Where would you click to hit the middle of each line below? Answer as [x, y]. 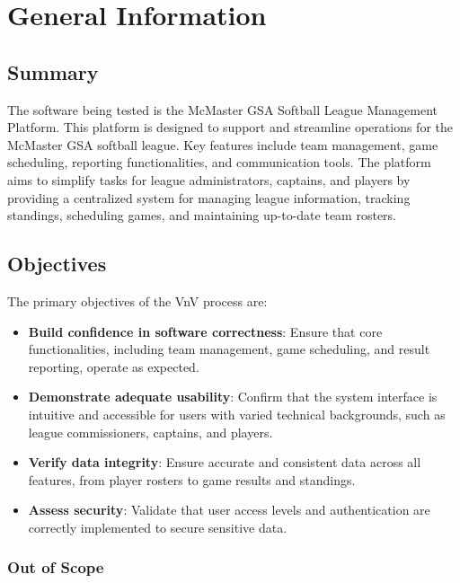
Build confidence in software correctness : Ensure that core [205, 331]
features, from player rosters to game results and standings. [192, 479]
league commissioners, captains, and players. [150, 432]
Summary [53, 71]
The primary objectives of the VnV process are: [137, 300]
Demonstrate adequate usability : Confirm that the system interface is [233, 397]
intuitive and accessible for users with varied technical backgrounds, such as [237, 414]
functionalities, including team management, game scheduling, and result [229, 349]
